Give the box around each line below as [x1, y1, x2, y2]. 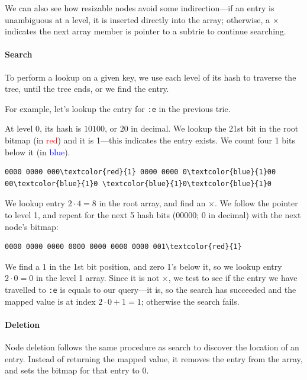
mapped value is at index [5, 295, 96, 307]
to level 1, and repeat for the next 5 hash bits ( [5, 208, 176, 221]
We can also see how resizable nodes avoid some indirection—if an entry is [5, 2, 274, 14]
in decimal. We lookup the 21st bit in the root [131, 122, 299, 135]
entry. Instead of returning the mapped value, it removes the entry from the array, [5, 352, 303, 365]
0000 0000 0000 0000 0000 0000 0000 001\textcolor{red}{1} [5, 242, 242, 251]
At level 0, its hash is [5, 122, 82, 135]
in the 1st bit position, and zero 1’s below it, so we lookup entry [49, 260, 282, 272]
